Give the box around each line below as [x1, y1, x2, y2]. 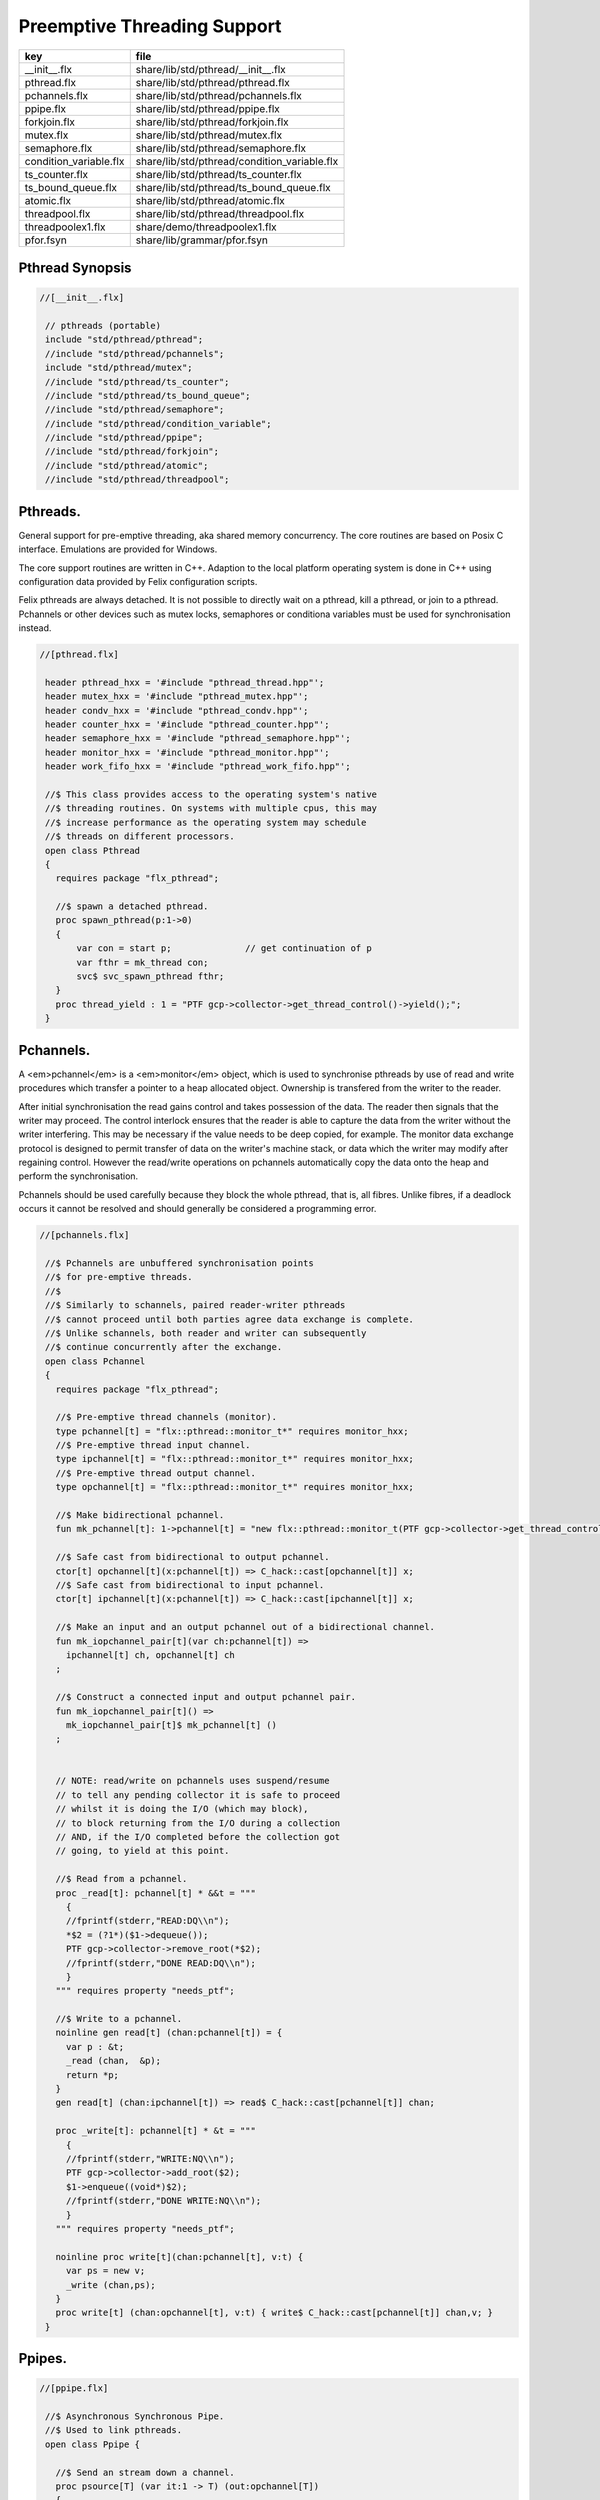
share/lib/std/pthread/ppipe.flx [135, 101, 280, 115]
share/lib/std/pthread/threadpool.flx [135, 206, 305, 220]
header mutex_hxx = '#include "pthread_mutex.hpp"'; [45, 691, 309, 702]
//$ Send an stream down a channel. [55, 2466, 235, 2478]
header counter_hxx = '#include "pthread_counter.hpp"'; [45, 719, 330, 730]
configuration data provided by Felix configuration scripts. [18, 575, 258, 587]
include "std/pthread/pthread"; [45, 334, 204, 345]
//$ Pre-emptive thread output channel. [55, 1467, 257, 1479]
